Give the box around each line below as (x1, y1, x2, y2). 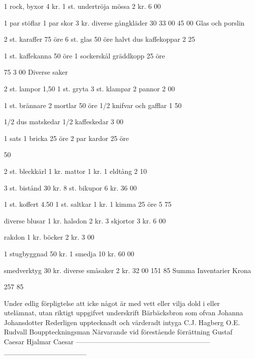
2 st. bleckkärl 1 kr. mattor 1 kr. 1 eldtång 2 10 (4, 166, 147, 176)
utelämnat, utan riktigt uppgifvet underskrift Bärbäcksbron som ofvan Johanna (4, 307, 243, 318)
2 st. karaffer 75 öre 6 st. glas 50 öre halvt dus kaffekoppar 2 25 (4, 34, 195, 44)
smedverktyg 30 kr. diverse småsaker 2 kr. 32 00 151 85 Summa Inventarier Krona (4, 265, 252, 275)
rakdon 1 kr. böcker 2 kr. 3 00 (4, 232, 94, 242)
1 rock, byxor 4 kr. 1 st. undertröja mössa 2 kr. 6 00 (4, 1, 161, 11)
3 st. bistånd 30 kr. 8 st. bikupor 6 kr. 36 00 (4, 182, 137, 193)
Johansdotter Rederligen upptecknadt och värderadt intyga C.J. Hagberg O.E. (4, 317, 240, 327)
